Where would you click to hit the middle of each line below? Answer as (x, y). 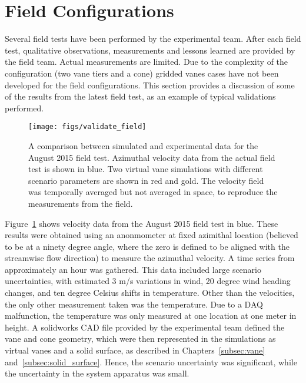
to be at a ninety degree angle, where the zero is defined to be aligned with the (147, 246)
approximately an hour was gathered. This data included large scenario (133, 269)
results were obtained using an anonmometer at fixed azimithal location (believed (152, 235)
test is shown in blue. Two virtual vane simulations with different (146, 169)
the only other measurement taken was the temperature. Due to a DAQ (134, 304)
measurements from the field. (81, 203)
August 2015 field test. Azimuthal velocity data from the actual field (152, 157)
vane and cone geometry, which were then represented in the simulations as (140, 339)
